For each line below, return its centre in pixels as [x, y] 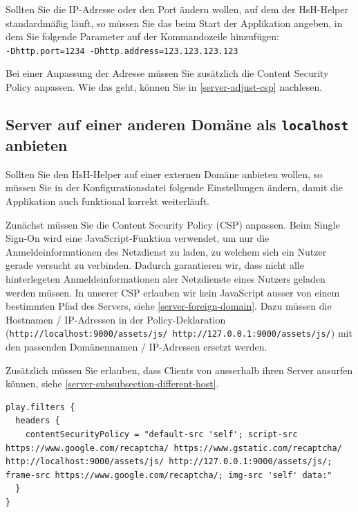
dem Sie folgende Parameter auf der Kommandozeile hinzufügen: [142, 36]
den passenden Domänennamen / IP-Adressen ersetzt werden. [136, 346]
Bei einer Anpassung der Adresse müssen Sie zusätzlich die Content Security [167, 73]
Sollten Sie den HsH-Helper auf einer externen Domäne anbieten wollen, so [164, 174]
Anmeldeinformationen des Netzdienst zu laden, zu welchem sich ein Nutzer [166, 251]
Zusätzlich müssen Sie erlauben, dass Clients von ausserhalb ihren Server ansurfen [179, 370]
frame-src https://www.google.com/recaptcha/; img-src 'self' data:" [169, 475]
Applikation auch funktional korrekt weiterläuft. [107, 201]
